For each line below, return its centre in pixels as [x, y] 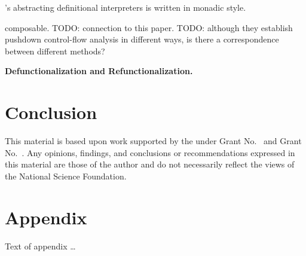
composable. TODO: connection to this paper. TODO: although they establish [149, 27]
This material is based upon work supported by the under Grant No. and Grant [153, 141]
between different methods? [55, 51]
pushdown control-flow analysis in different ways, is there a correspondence [142, 39]
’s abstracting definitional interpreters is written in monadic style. [126, 7]
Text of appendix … [40, 246]
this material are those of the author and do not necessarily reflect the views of [150, 164]
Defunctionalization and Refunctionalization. [99, 71]
